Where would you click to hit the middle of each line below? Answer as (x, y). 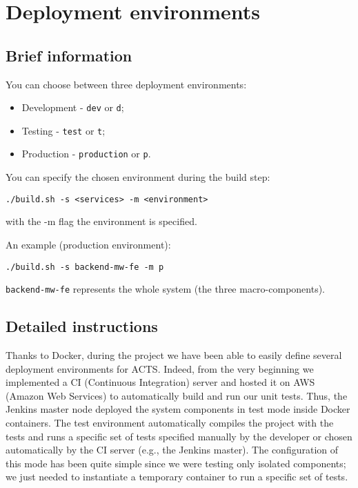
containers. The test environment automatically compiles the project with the (170, 423)
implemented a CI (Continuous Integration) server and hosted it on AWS (160, 382)
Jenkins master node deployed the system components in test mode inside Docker (178, 409)
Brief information (69, 55)
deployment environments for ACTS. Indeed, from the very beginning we (160, 368)
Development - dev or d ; (73, 107)
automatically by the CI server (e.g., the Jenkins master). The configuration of (172, 450)
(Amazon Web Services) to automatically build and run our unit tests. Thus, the (177, 395)
